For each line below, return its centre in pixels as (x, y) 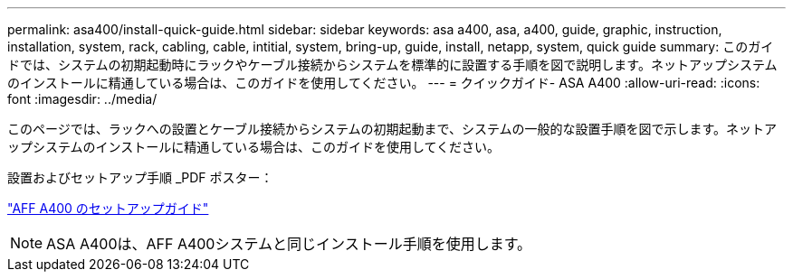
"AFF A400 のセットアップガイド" (108, 208)
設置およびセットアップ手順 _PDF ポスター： (140, 177)
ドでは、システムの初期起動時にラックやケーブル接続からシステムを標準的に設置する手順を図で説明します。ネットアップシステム (392, 65)
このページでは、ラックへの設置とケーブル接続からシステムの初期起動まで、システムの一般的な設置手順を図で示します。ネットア (392, 129)
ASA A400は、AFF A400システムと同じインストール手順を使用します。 (289, 244)
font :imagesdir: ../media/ (82, 99)
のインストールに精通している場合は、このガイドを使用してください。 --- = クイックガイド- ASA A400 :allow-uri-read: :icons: (384, 83)
